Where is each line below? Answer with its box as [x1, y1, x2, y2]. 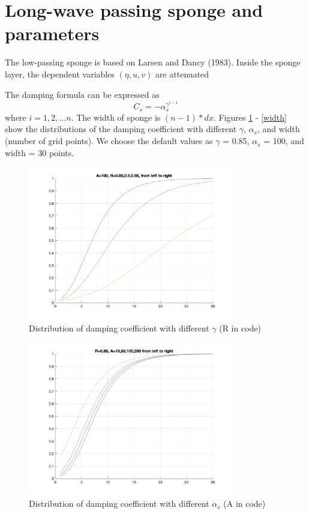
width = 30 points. [5, 146, 74, 159]
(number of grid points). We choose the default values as [5, 135, 213, 147]
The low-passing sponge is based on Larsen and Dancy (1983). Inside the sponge [5, 56, 301, 68]
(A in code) [223, 497, 266, 510]
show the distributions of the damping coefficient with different [5, 122, 237, 135]
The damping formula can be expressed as [5, 88, 160, 100]
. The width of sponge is [71, 110, 161, 123]
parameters [5, 21, 100, 46]
